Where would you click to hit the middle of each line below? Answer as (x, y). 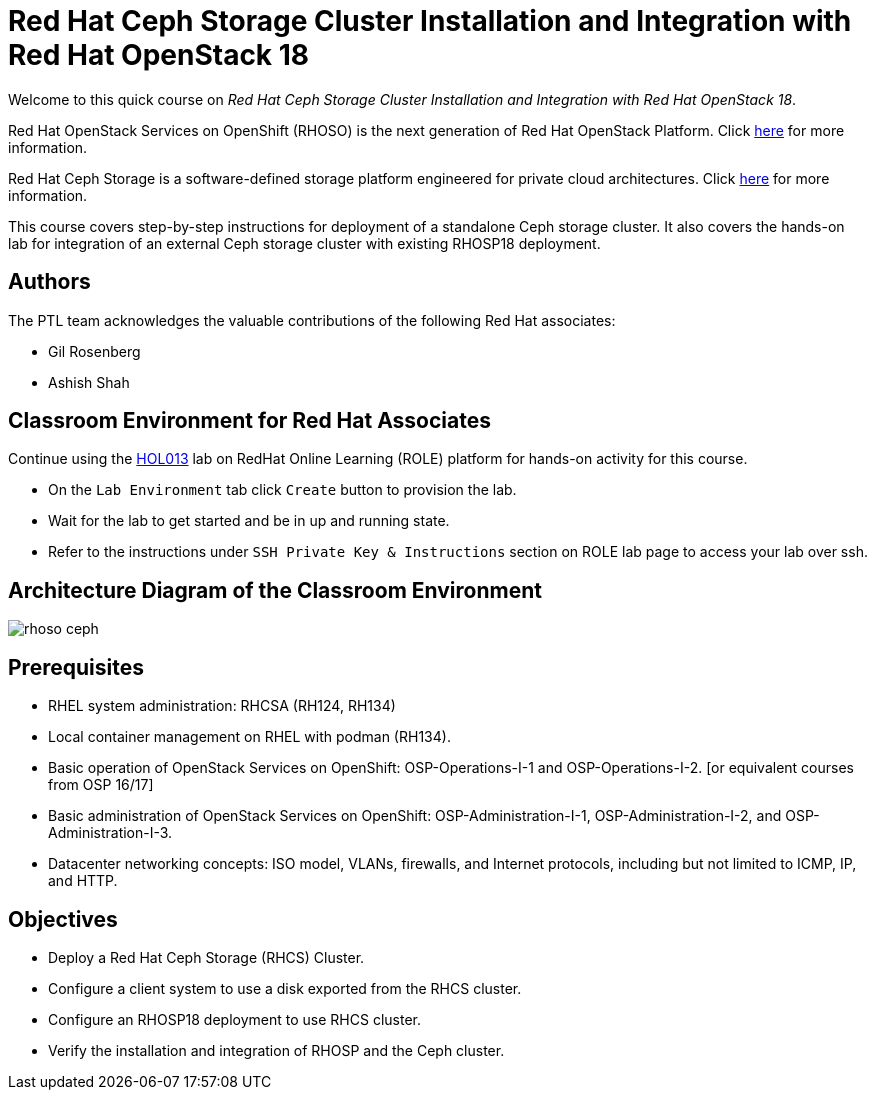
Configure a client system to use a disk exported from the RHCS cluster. (285, 988)
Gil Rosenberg (94, 351)
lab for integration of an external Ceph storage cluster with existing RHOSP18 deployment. (304, 243)
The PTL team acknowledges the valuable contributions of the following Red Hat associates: (312, 320)
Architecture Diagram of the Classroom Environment (275, 590)
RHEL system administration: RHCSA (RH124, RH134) (222, 706)
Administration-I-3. (110, 833)
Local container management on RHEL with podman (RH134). (249, 737)
